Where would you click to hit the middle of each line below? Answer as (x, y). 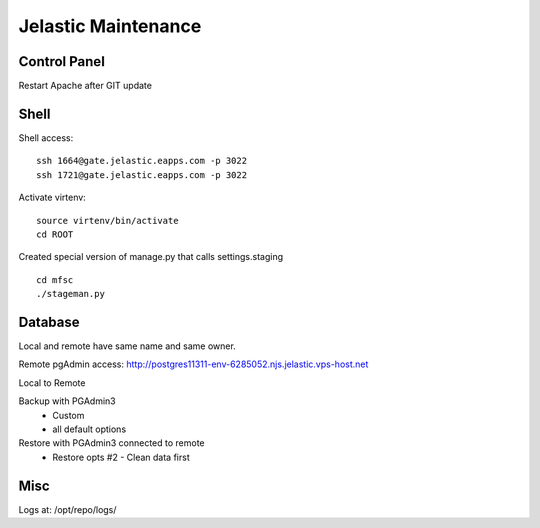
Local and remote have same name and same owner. (127, 346)
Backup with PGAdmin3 (67, 401)
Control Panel (61, 61)
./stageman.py (70, 294)
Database (49, 321)
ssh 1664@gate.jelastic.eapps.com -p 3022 (142, 161)
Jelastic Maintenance (110, 26)
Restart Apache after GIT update (85, 86)
